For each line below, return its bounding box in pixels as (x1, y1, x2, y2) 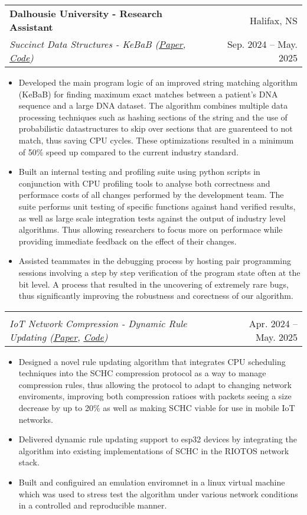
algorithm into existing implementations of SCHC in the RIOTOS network (18, 444, 289, 457)
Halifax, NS (250, 13, 298, 27)
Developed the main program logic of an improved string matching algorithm (18, 76, 298, 88)
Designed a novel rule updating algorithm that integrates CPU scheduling (18, 355, 286, 367)
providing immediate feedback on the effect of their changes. (18, 234, 237, 247)
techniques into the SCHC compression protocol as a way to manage (18, 367, 266, 379)
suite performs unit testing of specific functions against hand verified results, (18, 200, 296, 212)
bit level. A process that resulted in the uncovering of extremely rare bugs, (18, 278, 289, 290)
